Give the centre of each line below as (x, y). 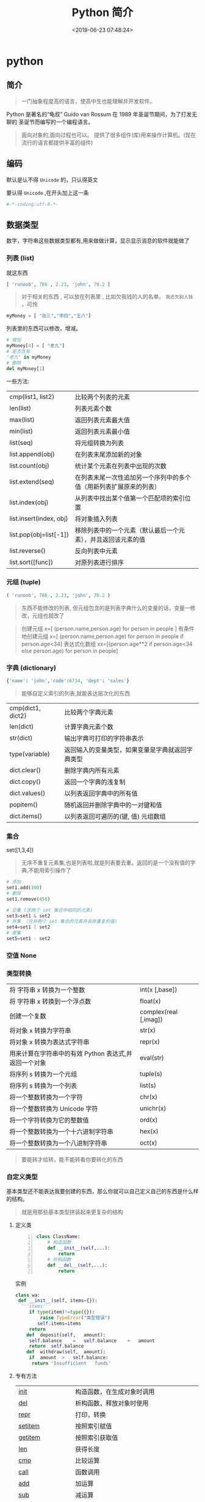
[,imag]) (151, 1020)
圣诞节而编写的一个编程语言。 (56, 122)
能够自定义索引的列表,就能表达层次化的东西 (75, 693)
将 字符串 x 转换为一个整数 (47, 990)
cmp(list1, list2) (32, 396)
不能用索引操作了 (50, 870)
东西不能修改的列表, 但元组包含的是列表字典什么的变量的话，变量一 (106, 608)
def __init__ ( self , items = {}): (58, 1301)
